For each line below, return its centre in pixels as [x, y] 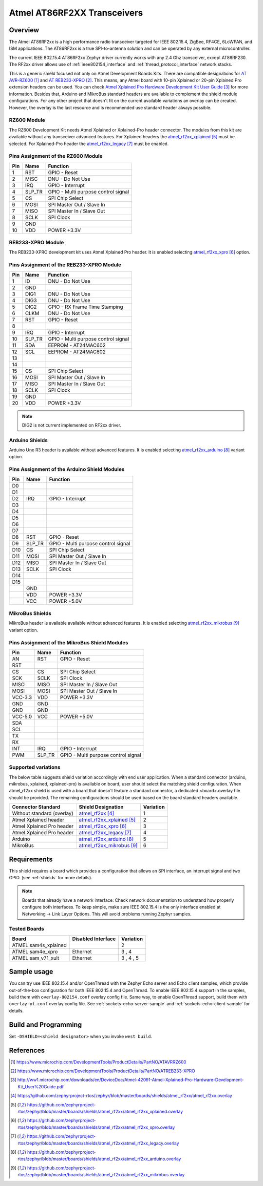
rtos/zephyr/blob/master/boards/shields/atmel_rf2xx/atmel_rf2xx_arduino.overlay [99, 1159]
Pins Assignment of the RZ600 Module [56, 156]
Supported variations [35, 767]
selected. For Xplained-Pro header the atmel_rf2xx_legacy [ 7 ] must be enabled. [89, 144]
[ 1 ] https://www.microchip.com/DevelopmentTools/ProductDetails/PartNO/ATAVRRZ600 [98, 1062]
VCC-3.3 [22, 697]
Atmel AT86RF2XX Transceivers [76, 13]
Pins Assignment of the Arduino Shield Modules [67, 469]
